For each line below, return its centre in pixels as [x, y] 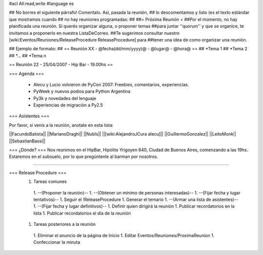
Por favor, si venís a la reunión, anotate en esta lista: [61, 125]
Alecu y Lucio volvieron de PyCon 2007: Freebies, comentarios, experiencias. [111, 84]
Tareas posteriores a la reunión [65, 224]
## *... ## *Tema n [28, 56]
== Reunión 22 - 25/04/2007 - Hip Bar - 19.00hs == [61, 65]
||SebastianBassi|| [27, 141]
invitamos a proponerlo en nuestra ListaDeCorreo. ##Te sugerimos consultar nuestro [94, 33]
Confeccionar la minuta [57, 242]
